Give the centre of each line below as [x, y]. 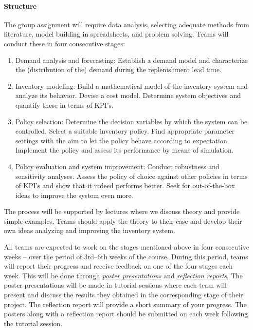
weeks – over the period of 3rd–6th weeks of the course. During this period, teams [126, 256]
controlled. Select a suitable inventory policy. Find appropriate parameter [125, 131]
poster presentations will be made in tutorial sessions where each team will [115, 285]
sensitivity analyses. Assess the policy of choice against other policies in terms [131, 176]
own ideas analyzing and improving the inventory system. [90, 230]
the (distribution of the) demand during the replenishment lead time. [118, 69]
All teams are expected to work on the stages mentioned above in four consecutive [126, 247]
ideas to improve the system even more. [74, 195]
